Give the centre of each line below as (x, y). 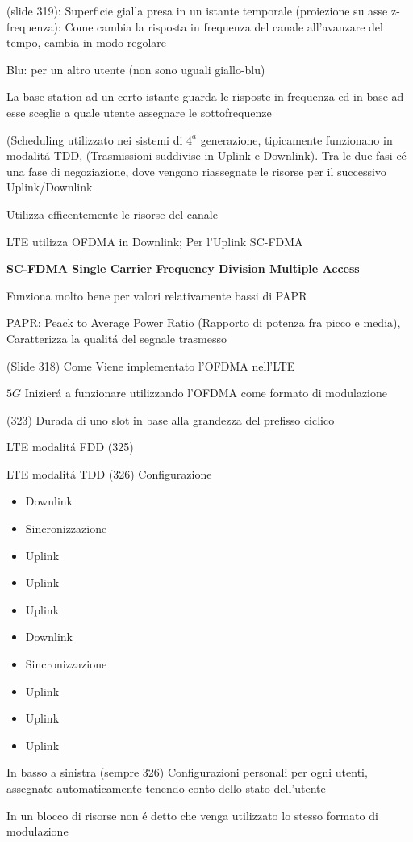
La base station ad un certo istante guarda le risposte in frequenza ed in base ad (205, 96)
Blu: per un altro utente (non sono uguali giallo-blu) (136, 69)
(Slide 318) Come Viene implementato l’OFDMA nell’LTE (151, 365)
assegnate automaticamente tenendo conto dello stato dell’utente (166, 788)
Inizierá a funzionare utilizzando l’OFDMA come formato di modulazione (206, 393)
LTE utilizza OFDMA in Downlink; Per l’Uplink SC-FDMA (155, 241)
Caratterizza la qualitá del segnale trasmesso (117, 338)
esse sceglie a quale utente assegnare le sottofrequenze (139, 112)
